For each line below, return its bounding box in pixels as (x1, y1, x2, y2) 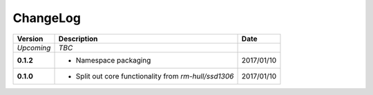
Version (17, 34, 44, 43)
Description (58, 34, 98, 43)
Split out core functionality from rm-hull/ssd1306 (75, 71, 234, 81)
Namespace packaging (75, 55, 151, 65)
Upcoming (17, 43, 51, 52)
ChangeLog (12, 10, 81, 25)
